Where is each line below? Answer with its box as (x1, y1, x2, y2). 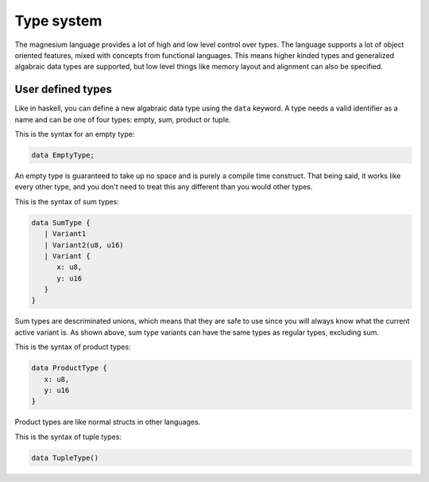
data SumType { (31, 218, 91, 227)
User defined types (14, 83, 113, 96)
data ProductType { (31, 363, 107, 373)
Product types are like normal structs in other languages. (14, 418, 201, 427)
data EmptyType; (31, 151, 95, 159)
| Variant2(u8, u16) (44, 240, 125, 250)
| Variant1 (44, 229, 87, 239)
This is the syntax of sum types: (14, 196, 119, 206)
